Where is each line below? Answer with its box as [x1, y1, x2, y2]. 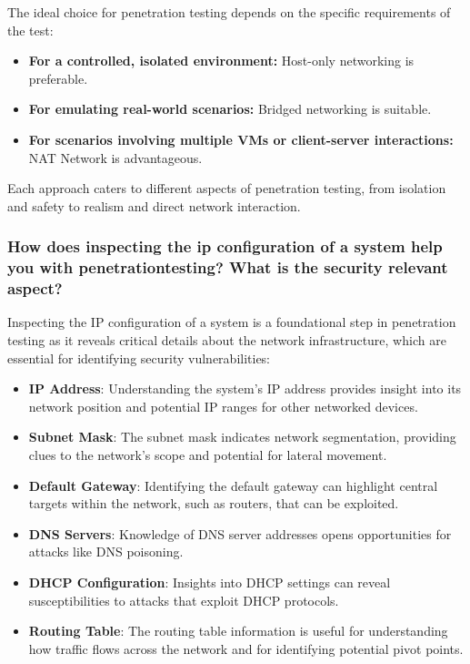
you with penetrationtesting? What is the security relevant [7, 256, 448, 279]
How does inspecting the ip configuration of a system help [7, 235, 443, 258]
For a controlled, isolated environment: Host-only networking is [28, 51, 415, 70]
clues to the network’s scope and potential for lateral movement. [28, 444, 387, 464]
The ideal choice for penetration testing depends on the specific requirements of [7, 3, 451, 21]
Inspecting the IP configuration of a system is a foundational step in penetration [7, 312, 456, 332]
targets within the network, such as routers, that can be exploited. [28, 494, 399, 513]
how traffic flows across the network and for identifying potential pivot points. [28, 638, 464, 658]
